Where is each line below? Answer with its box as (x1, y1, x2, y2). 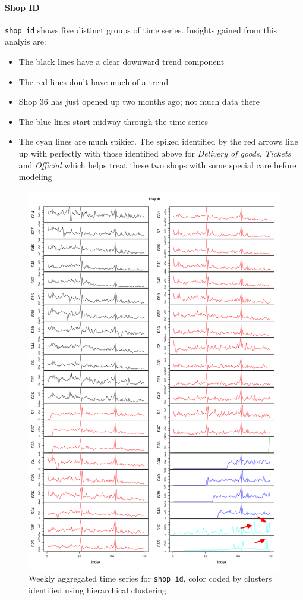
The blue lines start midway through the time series (18, 115, 208, 127)
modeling (18, 170, 52, 183)
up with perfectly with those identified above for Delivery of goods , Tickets (18, 147, 291, 160)
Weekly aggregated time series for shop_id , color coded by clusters (29, 572, 272, 584)
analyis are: (5, 35, 46, 48)
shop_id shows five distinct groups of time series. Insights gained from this (5, 23, 277, 36)
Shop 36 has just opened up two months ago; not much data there (18, 95, 260, 108)
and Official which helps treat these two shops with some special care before (18, 158, 296, 171)
